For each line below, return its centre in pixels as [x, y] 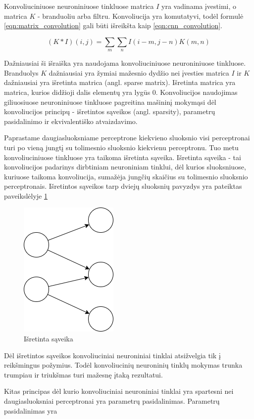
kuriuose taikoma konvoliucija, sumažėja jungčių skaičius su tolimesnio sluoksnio [126, 176]
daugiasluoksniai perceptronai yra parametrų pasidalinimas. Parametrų [112, 401]
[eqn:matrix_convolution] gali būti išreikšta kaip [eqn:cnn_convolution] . [113, 25]
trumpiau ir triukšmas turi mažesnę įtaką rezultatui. [83, 374]
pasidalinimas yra [31, 410]
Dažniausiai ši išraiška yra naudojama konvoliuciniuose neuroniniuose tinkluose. [125, 63]
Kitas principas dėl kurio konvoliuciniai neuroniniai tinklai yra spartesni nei [119, 391]
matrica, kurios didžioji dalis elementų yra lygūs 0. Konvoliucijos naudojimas [121, 92]
